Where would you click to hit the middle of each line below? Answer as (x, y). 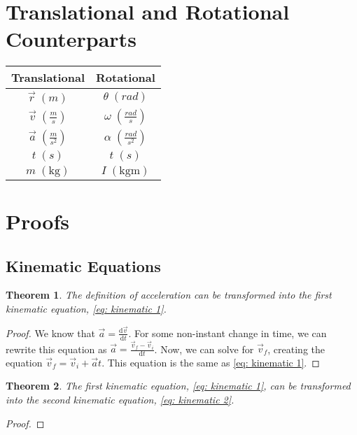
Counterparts (71, 39)
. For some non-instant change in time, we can (227, 333)
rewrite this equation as (56, 349)
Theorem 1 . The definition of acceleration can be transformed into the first (169, 295)
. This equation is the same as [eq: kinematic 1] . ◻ (211, 362)
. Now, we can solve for (204, 349)
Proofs (37, 221)
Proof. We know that (50, 333)
